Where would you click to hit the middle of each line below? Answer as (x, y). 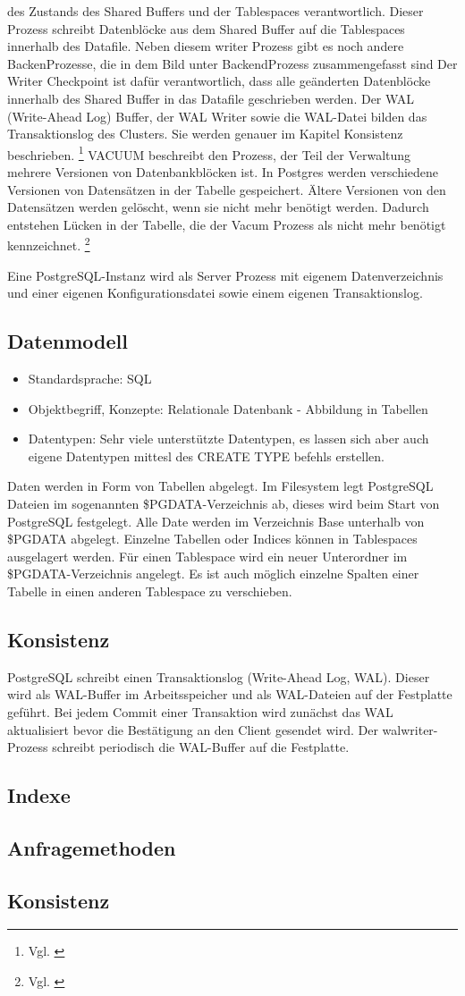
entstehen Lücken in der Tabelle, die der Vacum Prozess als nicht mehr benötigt (227, 224)
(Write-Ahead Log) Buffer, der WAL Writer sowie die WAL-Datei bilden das (217, 116)
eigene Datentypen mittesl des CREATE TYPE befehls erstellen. (206, 456)
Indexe (39, 795)
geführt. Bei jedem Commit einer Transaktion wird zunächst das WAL (200, 711)
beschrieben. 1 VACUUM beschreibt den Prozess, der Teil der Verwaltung (209, 153)
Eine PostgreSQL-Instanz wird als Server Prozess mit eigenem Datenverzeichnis (225, 275)
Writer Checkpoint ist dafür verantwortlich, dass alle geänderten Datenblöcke (219, 81)
